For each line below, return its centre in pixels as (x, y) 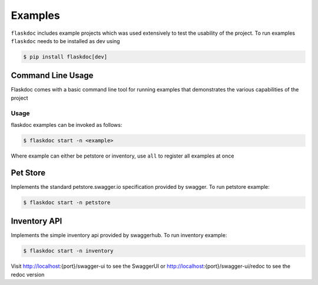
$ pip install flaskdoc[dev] (65, 57)
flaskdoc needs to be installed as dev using (65, 41)
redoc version (28, 274)
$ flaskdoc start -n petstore (67, 202)
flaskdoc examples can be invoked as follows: (67, 125)
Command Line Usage (52, 76)
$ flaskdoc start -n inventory (69, 251)
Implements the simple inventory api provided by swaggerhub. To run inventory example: (119, 235)
